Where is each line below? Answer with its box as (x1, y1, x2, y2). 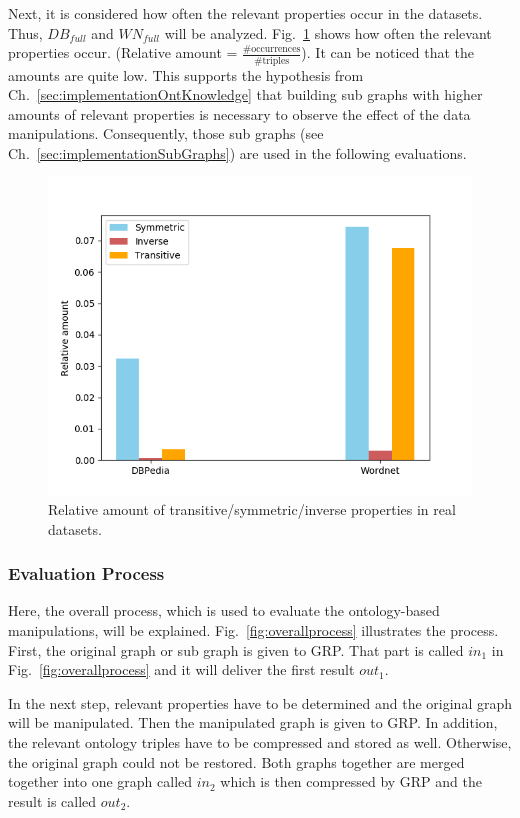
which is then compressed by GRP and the (220, 771, 482, 792)
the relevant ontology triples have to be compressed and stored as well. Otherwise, (8, 732, 512, 753)
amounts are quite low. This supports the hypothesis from (8, 64, 364, 85)
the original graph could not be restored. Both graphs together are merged (8, 751, 465, 772)
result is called (8, 790, 97, 811)
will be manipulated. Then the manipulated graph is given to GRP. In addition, (8, 712, 498, 733)
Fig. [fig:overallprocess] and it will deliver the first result (8, 659, 355, 680)
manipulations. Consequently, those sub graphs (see (8, 123, 324, 144)
